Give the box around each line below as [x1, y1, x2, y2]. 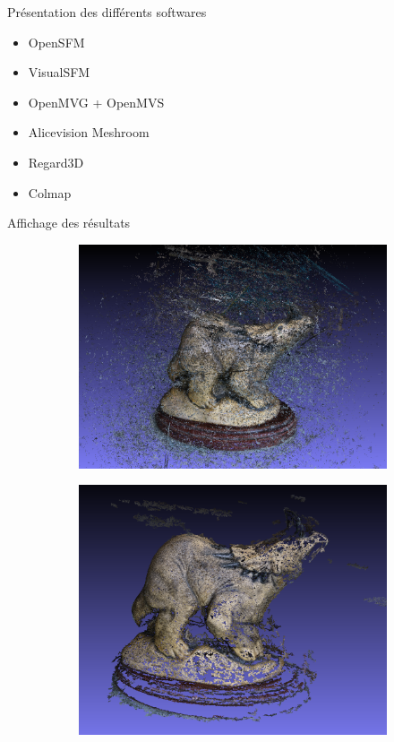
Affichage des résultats [7, 213, 131, 232]
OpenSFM [28, 32, 85, 51]
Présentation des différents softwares [7, 3, 207, 21]
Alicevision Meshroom [28, 123, 150, 142]
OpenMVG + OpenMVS [28, 92, 165, 111]
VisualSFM [28, 63, 90, 82]
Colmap [28, 183, 72, 202]
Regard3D [28, 152, 84, 171]
